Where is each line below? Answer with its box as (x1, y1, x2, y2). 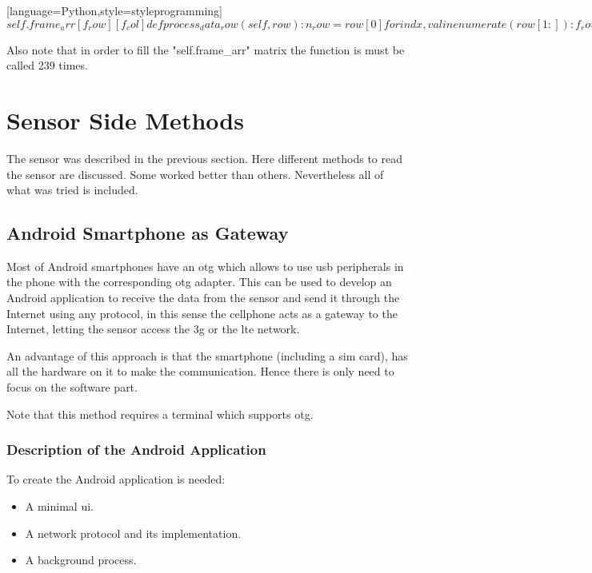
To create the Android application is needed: (6, 471, 226, 487)
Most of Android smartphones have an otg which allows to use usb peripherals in (6, 257, 404, 274)
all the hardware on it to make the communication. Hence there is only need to (6, 363, 394, 380)
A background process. (25, 551, 137, 568)
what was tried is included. (6, 181, 138, 198)
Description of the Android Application (6, 440, 266, 460)
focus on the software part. (6, 379, 138, 396)
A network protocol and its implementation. (25, 524, 242, 541)
